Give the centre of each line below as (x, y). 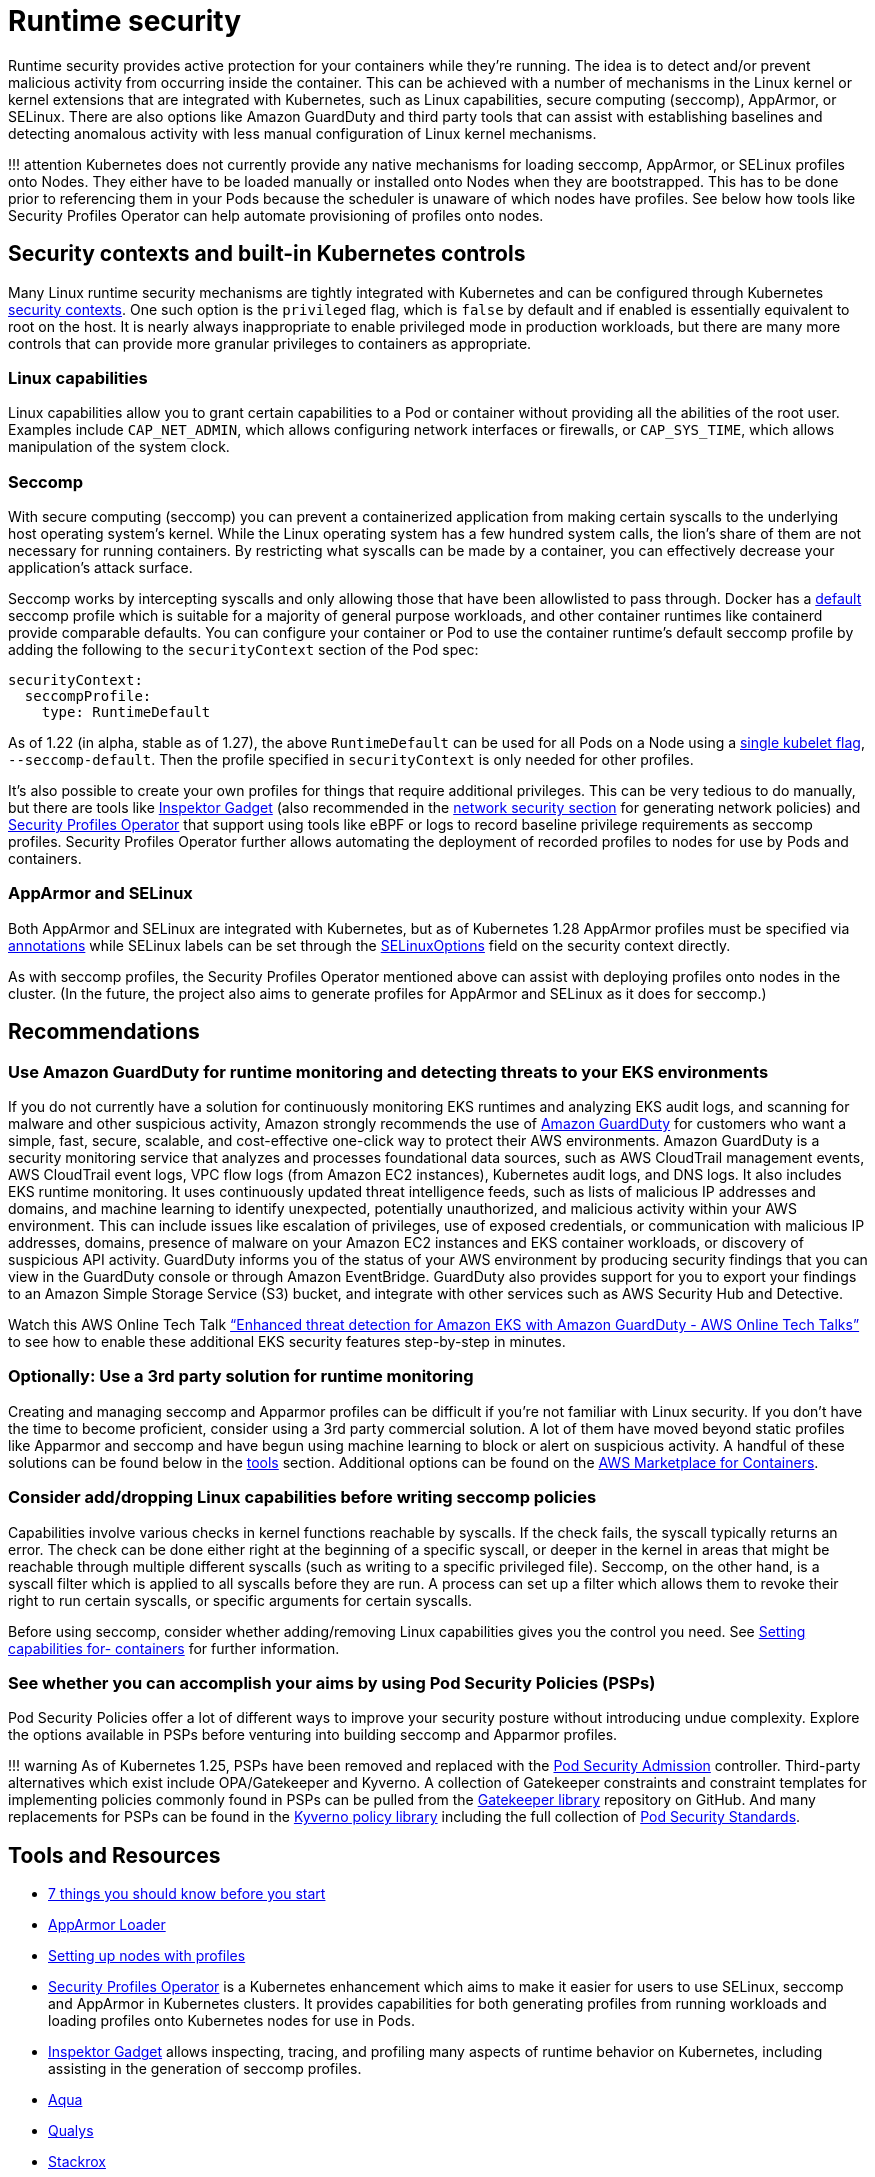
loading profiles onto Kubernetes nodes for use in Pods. (231, 2021)
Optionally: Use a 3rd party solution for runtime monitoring (241, 1376)
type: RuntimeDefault (126, 712)
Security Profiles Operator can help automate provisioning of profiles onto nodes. (276, 215)
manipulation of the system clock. (119, 447)
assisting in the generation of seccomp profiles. (205, 2069)
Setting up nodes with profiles (147, 1956)
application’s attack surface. (100, 568)
